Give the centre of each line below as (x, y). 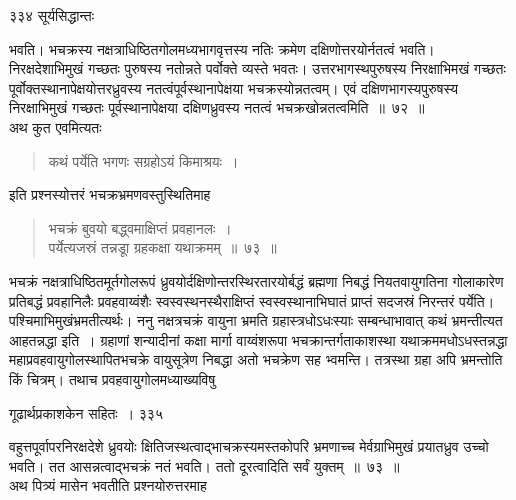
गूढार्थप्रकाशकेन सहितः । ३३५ (86, 412)
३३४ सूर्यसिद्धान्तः (52, 15)
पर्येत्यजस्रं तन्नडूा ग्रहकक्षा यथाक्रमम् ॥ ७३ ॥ (162, 247)
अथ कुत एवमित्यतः (55, 126)
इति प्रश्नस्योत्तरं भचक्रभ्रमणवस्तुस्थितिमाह (110, 194)
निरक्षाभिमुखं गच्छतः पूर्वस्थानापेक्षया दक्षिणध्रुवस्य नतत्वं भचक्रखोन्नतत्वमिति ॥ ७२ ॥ (217, 107)
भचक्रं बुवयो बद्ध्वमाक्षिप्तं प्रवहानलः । (140, 227)
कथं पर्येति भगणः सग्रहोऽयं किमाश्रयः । (143, 160)
